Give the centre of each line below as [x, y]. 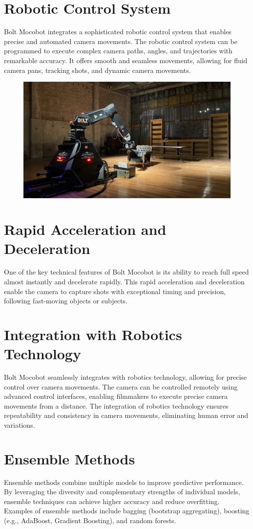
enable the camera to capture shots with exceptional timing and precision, [115, 291]
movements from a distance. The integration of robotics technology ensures [116, 405]
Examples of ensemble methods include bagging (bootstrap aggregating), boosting [127, 511]
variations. [20, 425]
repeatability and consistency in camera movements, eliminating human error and [126, 415]
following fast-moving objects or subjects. [66, 301]
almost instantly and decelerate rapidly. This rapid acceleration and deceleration [124, 281]
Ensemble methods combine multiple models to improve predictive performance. [124, 482]
